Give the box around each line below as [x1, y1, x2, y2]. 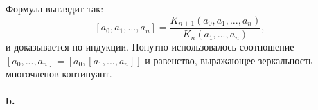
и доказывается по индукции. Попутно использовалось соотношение [6, 39, 294, 54]
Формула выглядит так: [6, 1, 104, 15]
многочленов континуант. [6, 66, 112, 81]
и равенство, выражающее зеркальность [145, 53, 313, 67]
